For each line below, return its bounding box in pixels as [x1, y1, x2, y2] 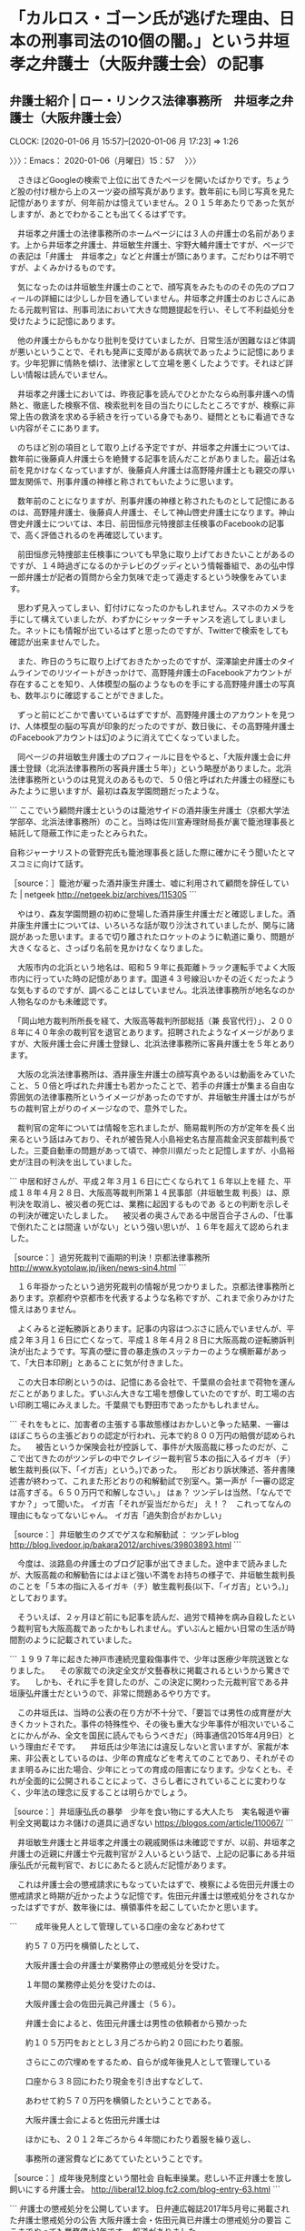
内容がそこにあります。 [16, 422, 104, 433]
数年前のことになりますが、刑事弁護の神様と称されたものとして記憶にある [16, 495, 296, 506]
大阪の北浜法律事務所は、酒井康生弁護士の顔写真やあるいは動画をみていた [16, 1069, 296, 1080]
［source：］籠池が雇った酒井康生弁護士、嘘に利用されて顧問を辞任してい [9, 877, 290, 888]
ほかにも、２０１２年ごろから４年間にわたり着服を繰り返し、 [25, 2134, 256, 2145]
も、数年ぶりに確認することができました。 [9, 690, 169, 701]
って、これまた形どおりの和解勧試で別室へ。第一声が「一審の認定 [48, 1476, 295, 1486]
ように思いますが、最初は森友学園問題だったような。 [25, 786, 224, 796]
